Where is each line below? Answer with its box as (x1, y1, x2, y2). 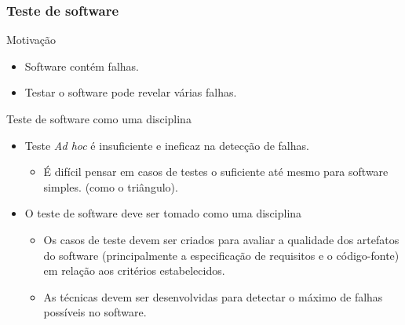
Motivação (6, 31, 56, 48)
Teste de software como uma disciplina (6, 111, 192, 126)
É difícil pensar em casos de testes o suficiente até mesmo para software (43, 163, 389, 180)
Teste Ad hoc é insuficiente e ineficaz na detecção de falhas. (24, 137, 309, 153)
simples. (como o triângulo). (43, 178, 178, 195)
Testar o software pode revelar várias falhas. (24, 84, 237, 100)
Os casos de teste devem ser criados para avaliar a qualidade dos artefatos (43, 231, 400, 247)
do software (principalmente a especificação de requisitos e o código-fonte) (43, 246, 400, 263)
